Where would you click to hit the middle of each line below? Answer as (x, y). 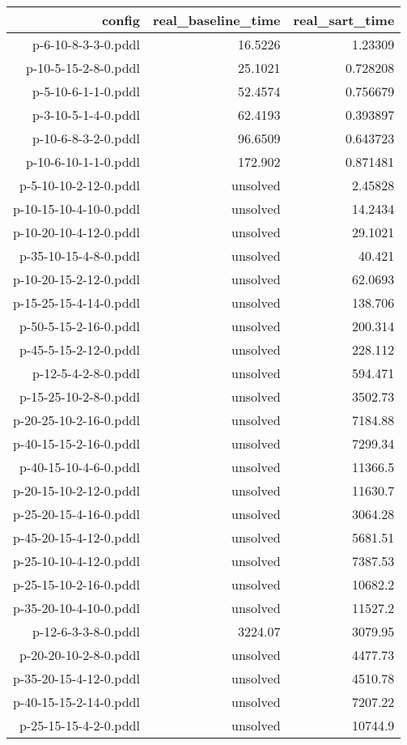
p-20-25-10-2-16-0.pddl (76, 420)
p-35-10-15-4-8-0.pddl (80, 255)
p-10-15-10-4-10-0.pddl (76, 209)
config (121, 20)
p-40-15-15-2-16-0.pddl (76, 443)
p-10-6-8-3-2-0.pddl (86, 138)
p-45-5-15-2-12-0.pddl (80, 349)
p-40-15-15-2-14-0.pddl (76, 702)
